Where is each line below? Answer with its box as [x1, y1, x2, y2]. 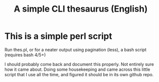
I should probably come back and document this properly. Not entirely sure [4, 61, 154, 67]
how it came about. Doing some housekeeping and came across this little [4, 66, 150, 72]
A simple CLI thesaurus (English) [14, 3, 148, 15]
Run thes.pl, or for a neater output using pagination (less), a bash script [4, 47, 147, 52]
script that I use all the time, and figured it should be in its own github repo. [4, 71, 154, 77]
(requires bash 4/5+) [4, 52, 46, 58]
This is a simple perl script [4, 31, 112, 42]
